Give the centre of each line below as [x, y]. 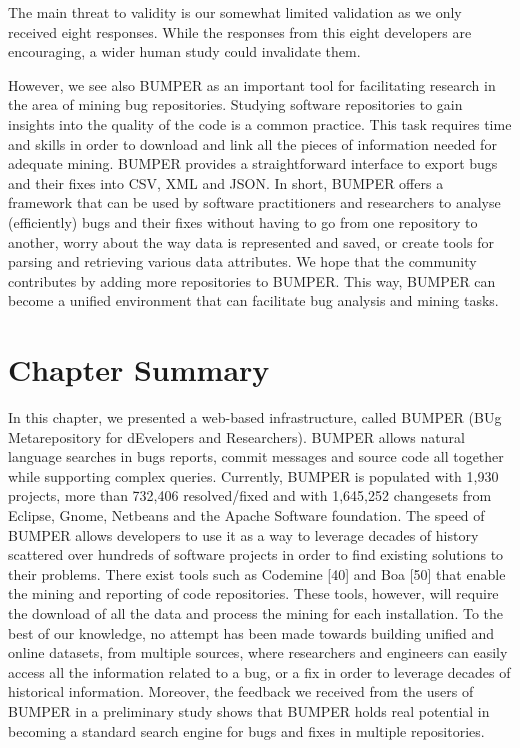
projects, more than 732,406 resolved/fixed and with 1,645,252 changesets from [250, 495]
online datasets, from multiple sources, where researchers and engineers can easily [258, 652]
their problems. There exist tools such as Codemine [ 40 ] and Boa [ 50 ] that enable [257, 573]
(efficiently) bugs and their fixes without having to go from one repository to [243, 221]
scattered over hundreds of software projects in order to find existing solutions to [256, 554]
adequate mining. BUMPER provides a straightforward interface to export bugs [253, 163]
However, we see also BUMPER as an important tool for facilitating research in [252, 84]
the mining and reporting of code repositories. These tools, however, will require [253, 593]
